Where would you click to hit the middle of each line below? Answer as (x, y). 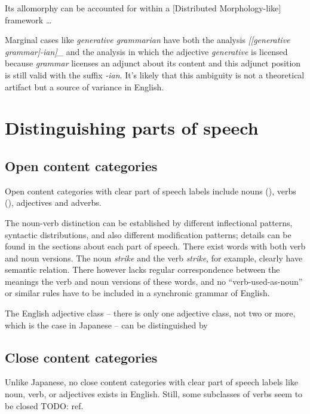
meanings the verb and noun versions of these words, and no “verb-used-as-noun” (154, 281)
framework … (28, 19)
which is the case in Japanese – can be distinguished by (106, 325)
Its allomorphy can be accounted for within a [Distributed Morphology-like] (143, 8)
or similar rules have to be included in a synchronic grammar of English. (137, 293)
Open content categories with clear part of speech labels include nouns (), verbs (151, 191)
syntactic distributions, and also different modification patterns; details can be (148, 234)
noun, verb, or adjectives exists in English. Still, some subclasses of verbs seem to (154, 394)
